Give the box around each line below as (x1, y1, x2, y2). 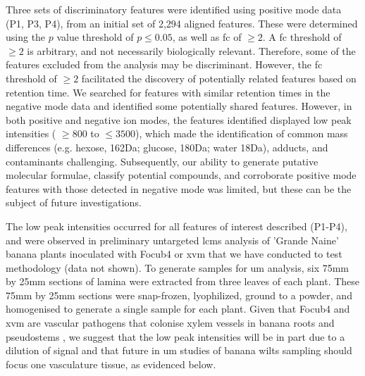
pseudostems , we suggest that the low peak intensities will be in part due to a (6, 329, 345, 344)
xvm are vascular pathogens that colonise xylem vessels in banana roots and (6, 315, 335, 330)
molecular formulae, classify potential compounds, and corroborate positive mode (6, 168, 357, 182)
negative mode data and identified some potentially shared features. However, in (6, 99, 352, 113)
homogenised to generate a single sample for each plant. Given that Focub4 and (6, 301, 350, 316)
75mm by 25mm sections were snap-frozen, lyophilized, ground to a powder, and (6, 287, 352, 302)
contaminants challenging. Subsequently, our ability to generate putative (6, 153, 318, 168)
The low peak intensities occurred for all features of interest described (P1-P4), (6, 218, 347, 233)
